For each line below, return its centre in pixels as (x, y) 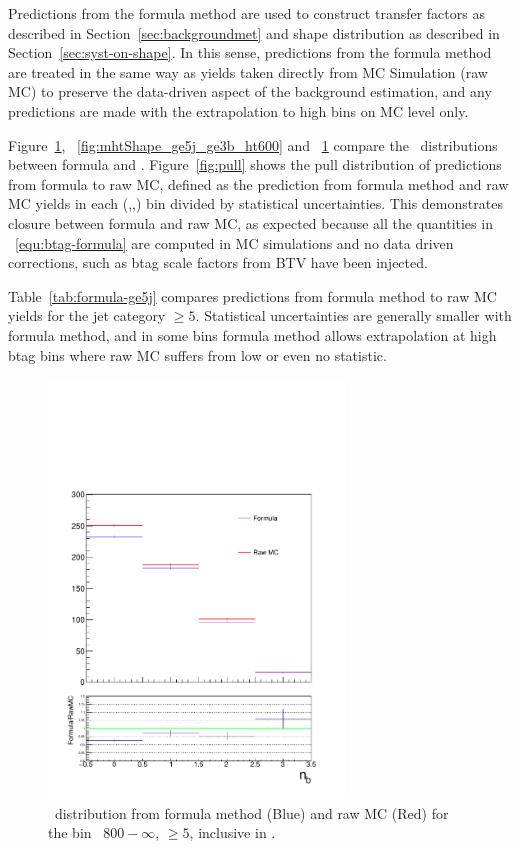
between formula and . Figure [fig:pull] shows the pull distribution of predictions (255, 164)
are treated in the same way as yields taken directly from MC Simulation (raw (248, 71)
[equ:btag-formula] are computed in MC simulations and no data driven (234, 242)
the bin (70, 832)
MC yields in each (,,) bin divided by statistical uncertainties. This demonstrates (255, 203)
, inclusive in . (232, 832)
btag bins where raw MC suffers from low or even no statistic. (197, 354)
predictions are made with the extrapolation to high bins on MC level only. (238, 110)
